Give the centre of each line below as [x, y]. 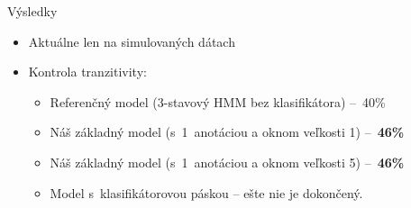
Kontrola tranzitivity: [87, 72]
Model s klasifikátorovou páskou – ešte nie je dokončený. [206, 192]
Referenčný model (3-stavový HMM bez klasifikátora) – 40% [218, 101]
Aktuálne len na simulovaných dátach [132, 41]
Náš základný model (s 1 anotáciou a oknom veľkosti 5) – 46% [227, 162]
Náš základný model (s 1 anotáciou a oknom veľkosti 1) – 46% [227, 132]
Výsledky [32, 11]
